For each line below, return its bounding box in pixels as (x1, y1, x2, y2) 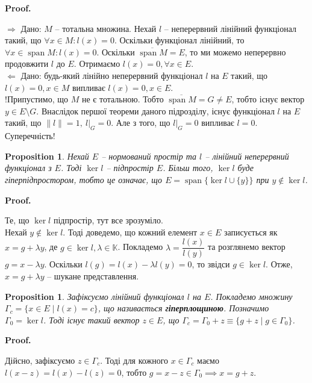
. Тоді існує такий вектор (43, 313, 140, 326)
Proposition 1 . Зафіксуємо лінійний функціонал (5, 290, 184, 302)
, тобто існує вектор (231, 93, 305, 105)
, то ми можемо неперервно (184, 45, 286, 58)
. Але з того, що (111, 116, 170, 129)
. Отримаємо (73, 57, 120, 70)
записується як (223, 225, 278, 238)
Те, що (5, 214, 30, 226)
